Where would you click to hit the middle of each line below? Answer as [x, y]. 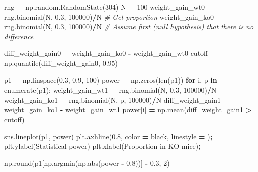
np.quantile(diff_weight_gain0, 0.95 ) [61, 63]
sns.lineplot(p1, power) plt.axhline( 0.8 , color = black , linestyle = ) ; [108, 136]
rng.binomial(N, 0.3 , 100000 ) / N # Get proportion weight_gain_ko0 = [113, 16]
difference [19, 36]
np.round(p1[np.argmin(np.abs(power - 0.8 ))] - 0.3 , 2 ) [87, 163]
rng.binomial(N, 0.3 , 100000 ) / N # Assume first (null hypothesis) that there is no [129, 26]
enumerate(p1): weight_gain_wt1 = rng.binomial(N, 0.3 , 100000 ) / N [110, 90]
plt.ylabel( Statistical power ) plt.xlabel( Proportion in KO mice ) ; [102, 146]
